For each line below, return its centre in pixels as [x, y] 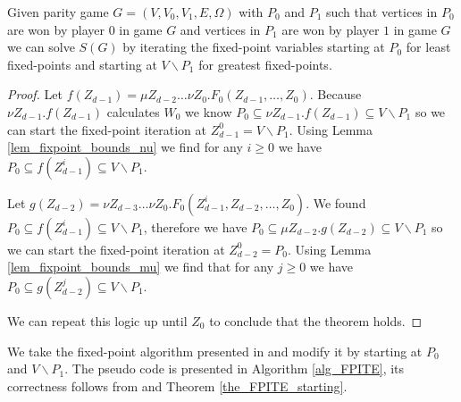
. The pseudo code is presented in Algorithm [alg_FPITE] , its [235, 368]
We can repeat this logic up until [97, 320]
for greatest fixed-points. [265, 64]
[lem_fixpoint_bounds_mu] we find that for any [141, 267]
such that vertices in [381, 12]
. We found [336, 202]
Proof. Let [35, 94]
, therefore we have [195, 226]
